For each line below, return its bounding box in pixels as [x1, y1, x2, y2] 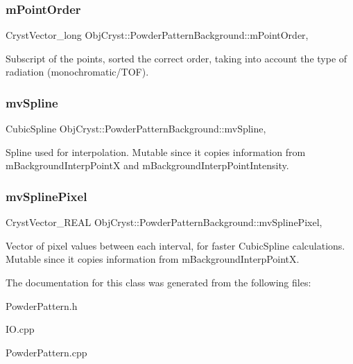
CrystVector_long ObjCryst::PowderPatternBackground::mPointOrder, [6, 28, 309, 42]
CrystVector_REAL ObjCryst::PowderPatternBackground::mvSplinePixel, [6, 215, 322, 229]
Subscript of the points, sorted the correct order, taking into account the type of [6, 51, 347, 65]
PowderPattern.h [6, 298, 78, 313]
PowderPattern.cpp [6, 345, 87, 359]
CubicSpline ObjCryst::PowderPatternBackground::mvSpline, [6, 121, 266, 136]
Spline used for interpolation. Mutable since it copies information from [6, 144, 306, 159]
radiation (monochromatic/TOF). [6, 64, 149, 79]
